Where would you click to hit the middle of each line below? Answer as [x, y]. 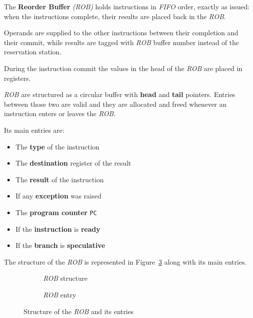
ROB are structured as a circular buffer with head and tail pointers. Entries [120, 94]
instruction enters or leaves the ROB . [60, 113]
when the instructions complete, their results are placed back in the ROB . [115, 16]
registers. [17, 78]
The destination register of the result [73, 163]
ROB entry [60, 294]
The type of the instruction [57, 146]
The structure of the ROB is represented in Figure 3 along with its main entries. [125, 261]
